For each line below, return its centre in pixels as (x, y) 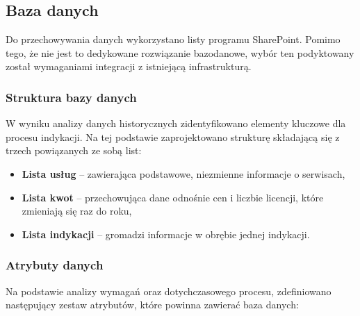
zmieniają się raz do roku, (77, 211)
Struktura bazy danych (71, 97)
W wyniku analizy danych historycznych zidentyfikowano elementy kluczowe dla (176, 123)
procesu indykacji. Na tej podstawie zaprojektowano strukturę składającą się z (173, 136)
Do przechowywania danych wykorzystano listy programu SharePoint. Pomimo (173, 39)
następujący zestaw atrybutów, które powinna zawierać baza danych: (152, 305)
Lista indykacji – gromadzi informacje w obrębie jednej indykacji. (166, 234)
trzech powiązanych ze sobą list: (74, 150)
